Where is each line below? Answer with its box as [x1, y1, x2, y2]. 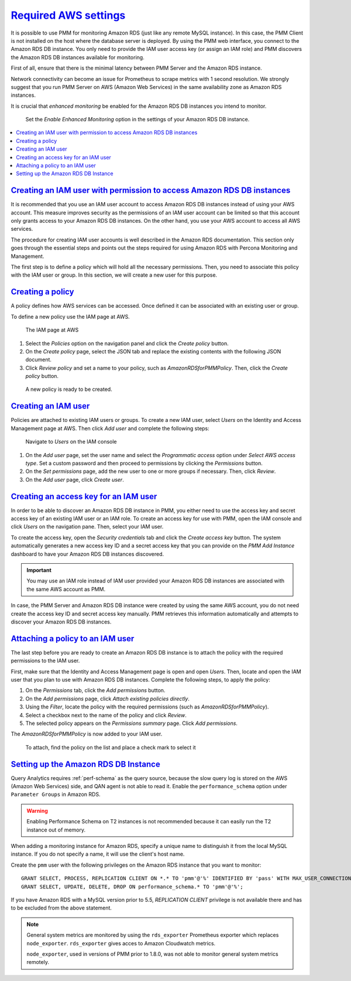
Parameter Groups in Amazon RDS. [11, 791, 101, 798]
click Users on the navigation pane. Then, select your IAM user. [11, 523, 164, 530]
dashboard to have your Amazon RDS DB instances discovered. [11, 550, 164, 557]
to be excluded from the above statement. [11, 904, 112, 911]
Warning [26, 807, 48, 814]
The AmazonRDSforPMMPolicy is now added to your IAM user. [11, 730, 163, 738]
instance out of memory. [26, 826, 86, 833]
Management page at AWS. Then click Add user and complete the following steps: [11, 425, 210, 432]
